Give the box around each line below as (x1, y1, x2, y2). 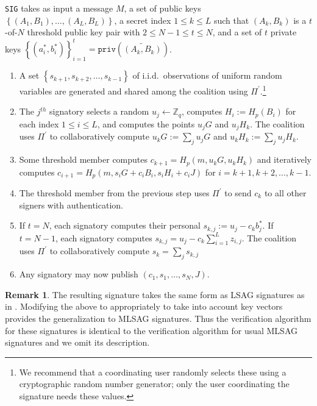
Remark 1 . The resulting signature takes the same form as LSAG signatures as (5, 288, 305, 301)
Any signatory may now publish (19, 268, 138, 280)
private (270, 26, 297, 38)
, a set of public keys (124, 2, 201, 14)
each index (19, 117, 59, 130)
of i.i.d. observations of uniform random (132, 69, 282, 82)
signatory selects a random (49, 105, 149, 118)
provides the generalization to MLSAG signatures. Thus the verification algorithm (5, 312, 312, 325)
